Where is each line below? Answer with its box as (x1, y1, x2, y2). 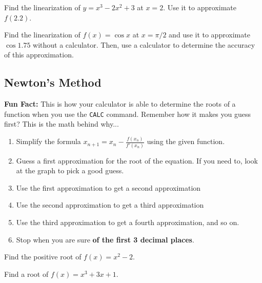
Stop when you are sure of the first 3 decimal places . (16, 234, 194, 245)
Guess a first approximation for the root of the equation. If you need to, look (16, 155, 258, 166)
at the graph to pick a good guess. (16, 165, 124, 176)
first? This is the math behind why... (4, 118, 119, 129)
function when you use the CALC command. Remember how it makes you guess (4, 108, 251, 119)
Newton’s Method (4, 74, 102, 90)
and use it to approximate (169, 29, 250, 40)
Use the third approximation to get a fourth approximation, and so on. (16, 217, 239, 228)
